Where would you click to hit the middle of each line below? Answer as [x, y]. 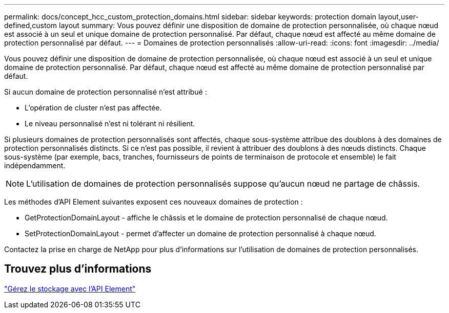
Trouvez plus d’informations [78, 269]
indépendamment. [35, 165]
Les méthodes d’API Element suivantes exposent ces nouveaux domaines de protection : [154, 202]
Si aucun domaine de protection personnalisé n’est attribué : [106, 92]
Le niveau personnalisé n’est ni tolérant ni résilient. [110, 124]
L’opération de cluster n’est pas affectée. [93, 108]
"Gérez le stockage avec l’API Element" [70, 288]
